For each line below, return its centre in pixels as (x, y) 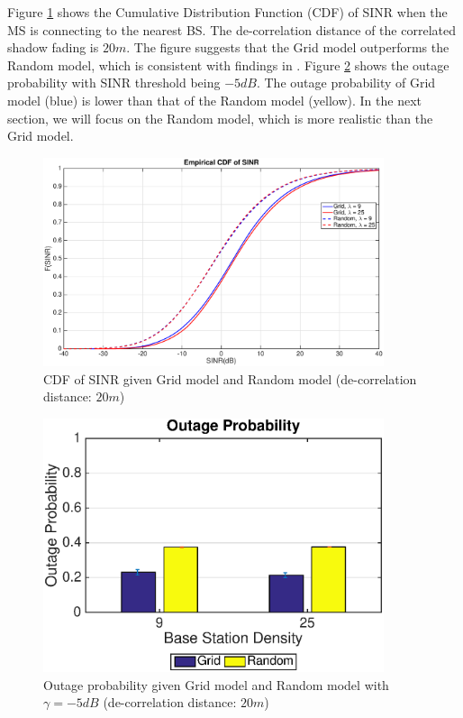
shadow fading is (53, 47)
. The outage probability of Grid (346, 83)
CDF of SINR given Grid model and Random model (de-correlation (230, 378)
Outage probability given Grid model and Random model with (216, 684)
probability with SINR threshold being (114, 83)
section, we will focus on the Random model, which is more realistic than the (220, 118)
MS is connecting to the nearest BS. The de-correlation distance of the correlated (231, 29)
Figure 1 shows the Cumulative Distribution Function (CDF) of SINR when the (227, 12)
